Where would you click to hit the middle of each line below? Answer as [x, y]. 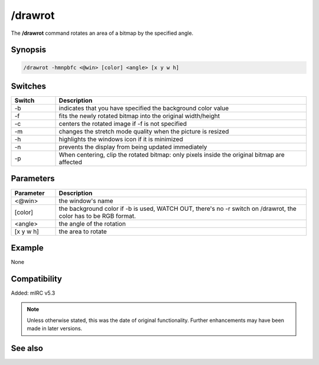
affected [70, 162]
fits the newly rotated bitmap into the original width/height [139, 116]
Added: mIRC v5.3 [33, 293]
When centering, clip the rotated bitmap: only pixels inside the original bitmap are [172, 155]
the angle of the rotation [92, 223]
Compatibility [36, 278]
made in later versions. [55, 328]
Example [27, 248]
